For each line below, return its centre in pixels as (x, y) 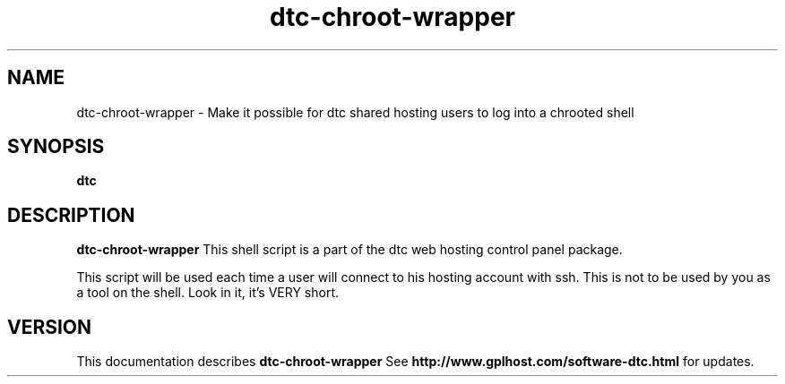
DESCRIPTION (71, 215)
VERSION (50, 327)
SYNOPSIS (56, 147)
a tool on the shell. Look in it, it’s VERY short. (207, 293)
